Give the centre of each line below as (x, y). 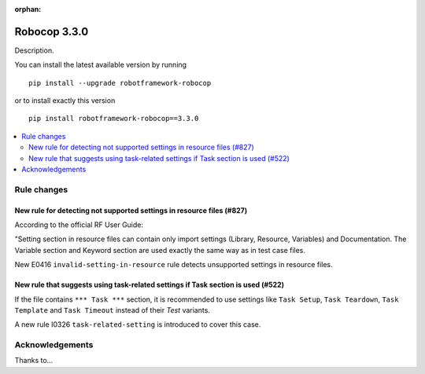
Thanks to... (34, 361)
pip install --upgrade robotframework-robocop (120, 83)
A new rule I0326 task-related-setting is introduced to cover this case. (138, 324)
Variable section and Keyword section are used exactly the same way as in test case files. (160, 250)
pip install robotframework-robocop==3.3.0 (114, 119)
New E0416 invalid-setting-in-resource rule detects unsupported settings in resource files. (174, 265)
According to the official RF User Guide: (79, 225)
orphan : (28, 9)
